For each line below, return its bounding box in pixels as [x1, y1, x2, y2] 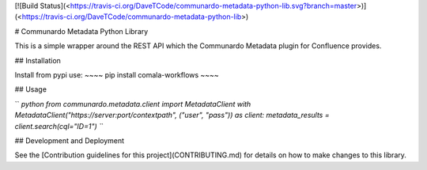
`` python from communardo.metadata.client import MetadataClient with [14, 99, 251, 108]
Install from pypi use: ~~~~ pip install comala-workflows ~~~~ [14, 70, 219, 79]
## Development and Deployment [14, 135, 125, 145]
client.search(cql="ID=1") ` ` [14, 121, 104, 130]
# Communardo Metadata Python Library [14, 26, 149, 36]
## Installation [14, 55, 61, 65]
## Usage [14, 85, 47, 94]
